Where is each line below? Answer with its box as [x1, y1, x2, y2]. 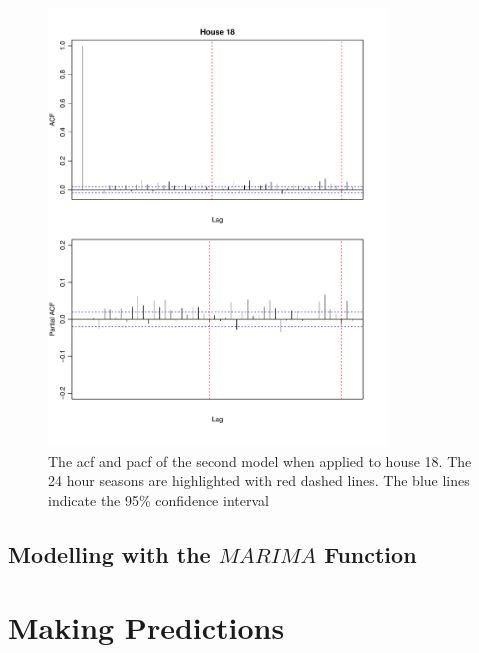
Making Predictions [8, 607, 285, 648]
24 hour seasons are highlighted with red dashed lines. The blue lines [48, 470, 470, 491]
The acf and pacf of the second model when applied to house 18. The [48, 450, 472, 471]
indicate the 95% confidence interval [48, 489, 269, 510]
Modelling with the [8, 538, 211, 569]
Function [324, 538, 417, 569]
